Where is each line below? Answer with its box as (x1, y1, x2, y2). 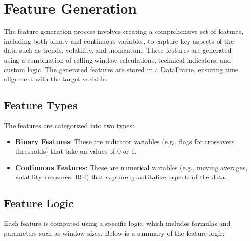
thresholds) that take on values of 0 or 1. (15, 146, 137, 156)
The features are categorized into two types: (4, 120, 134, 130)
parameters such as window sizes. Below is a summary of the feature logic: (4, 227, 225, 238)
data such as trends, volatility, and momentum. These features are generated (4, 45, 232, 55)
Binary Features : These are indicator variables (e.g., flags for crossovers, (15, 136, 236, 146)
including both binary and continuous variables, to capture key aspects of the (4, 35, 234, 46)
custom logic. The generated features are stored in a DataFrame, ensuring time (4, 64, 238, 74)
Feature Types (4, 97, 78, 112)
